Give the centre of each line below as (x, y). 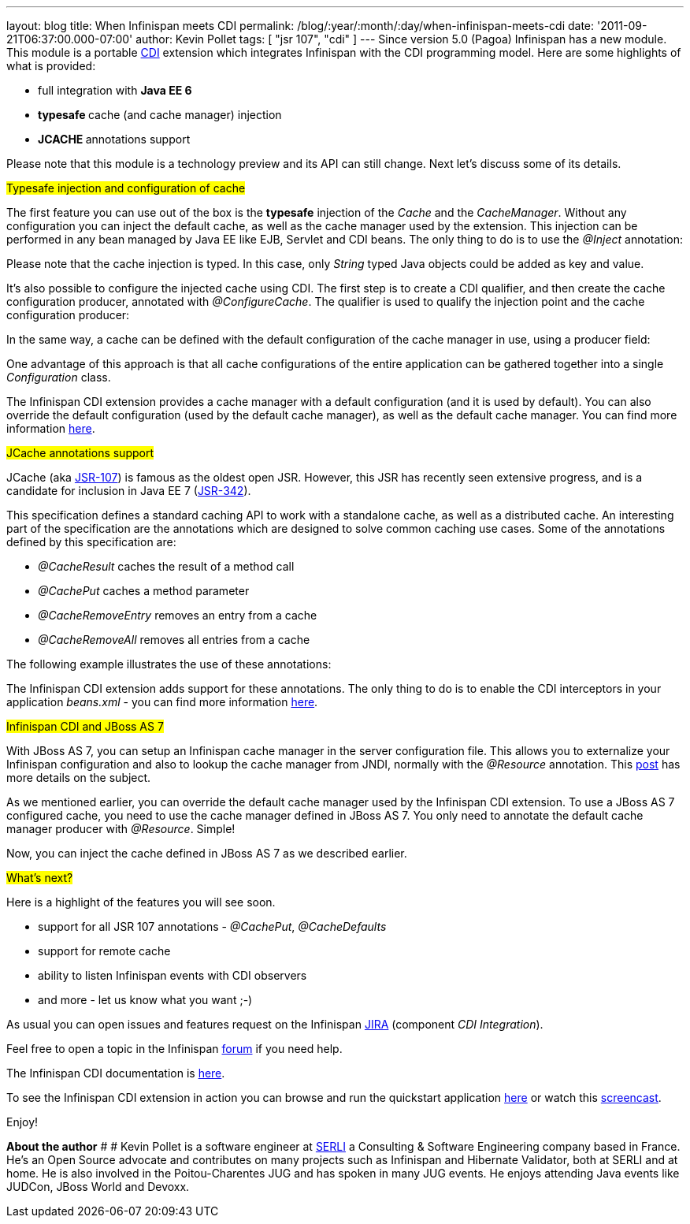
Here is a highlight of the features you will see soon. (141, 902)
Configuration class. (59, 377)
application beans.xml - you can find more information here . (162, 702)
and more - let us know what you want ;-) (145, 1000)
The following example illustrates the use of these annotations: (169, 664)
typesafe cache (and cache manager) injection (160, 115)
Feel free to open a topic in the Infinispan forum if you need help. (174, 1049)
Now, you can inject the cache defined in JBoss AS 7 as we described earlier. (207, 853)
